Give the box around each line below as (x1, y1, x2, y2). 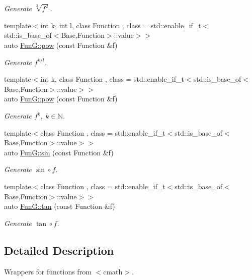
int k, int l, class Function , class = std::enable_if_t (40, 20, 201, 30)
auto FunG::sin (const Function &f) (4, 147, 114, 157)
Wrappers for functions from (4, 266, 92, 276)
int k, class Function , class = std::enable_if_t (40, 74, 184, 84)
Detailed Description (4, 242, 114, 258)
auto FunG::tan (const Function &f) (4, 201, 115, 211)
